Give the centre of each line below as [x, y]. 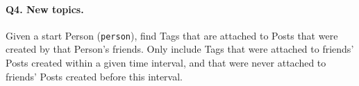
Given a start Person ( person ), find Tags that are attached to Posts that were [172, 35]
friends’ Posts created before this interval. [94, 76]
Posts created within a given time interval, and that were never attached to [166, 63]
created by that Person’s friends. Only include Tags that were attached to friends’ [180, 49]
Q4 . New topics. [45, 9]
